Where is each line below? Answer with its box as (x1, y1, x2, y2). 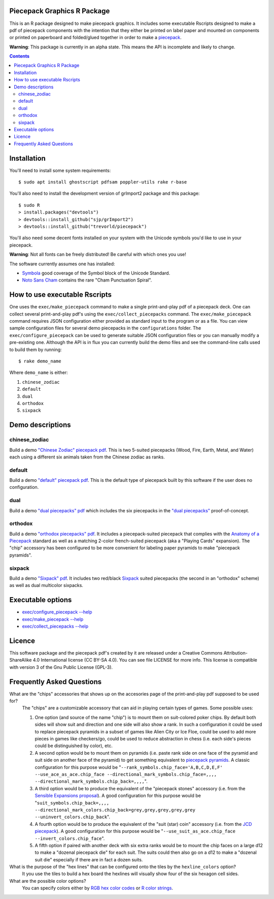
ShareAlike (9, 657, 32, 663)
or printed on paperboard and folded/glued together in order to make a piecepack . (9, 35, 182, 41)
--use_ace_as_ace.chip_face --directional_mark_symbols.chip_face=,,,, (35, 771, 217, 777)
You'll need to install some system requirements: (9, 167, 111, 173)
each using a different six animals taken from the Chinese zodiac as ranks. (9, 454, 165, 460)
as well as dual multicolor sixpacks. (9, 582, 84, 588)
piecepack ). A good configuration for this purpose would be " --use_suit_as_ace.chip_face (35, 828, 236, 834)
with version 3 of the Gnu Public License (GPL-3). (9, 664, 113, 670)
